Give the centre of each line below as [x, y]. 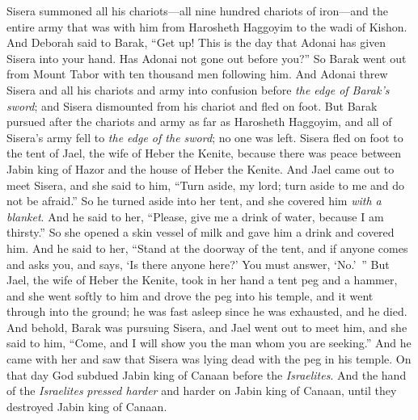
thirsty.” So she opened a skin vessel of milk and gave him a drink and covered [201, 232]
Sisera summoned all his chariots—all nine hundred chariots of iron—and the [197, 10]
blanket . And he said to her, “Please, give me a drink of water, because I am [195, 216]
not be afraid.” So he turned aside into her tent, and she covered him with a [194, 201]
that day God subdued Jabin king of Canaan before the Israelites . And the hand [207, 374]
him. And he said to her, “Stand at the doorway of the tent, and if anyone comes [207, 248]
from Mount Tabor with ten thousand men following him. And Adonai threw [197, 74]
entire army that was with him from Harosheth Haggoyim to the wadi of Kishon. [207, 26]
